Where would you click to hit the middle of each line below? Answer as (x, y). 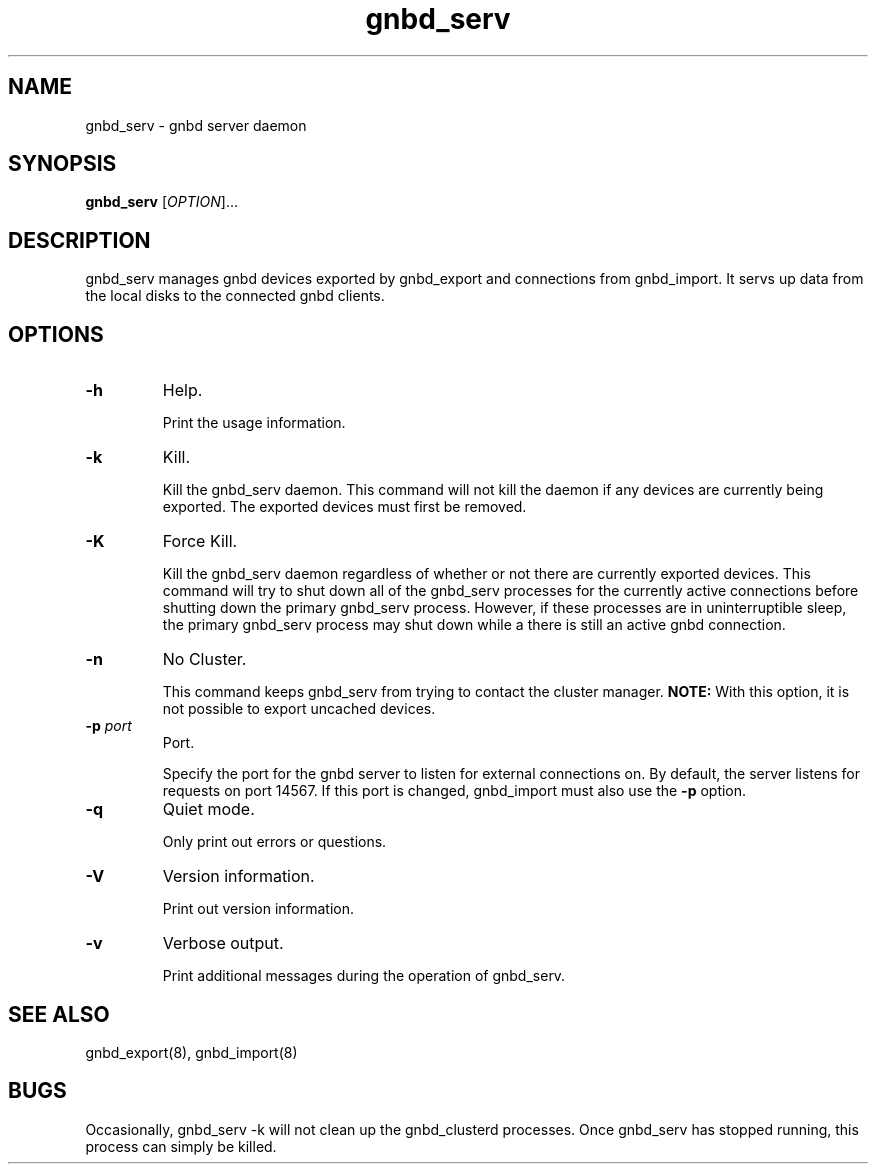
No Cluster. (204, 659)
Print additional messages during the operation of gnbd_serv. (364, 976)
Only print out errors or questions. (274, 842)
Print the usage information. (254, 423)
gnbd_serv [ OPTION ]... (161, 202)
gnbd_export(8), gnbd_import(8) (191, 1052)
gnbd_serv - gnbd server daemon (196, 125)
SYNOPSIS (62, 164)
